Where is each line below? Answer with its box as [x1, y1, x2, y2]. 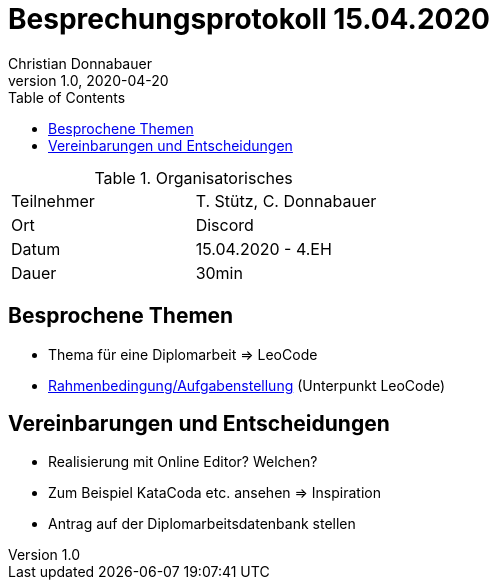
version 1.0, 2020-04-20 [8, 71, 169, 89]
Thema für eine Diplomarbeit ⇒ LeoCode [48, 345, 318, 363]
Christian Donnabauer [8, 54, 152, 72]
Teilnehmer [11, 190, 95, 211]
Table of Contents [8, 88, 126, 106]
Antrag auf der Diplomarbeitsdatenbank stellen [48, 515, 356, 533]
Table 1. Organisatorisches [94, 167, 293, 188]
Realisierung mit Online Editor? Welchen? [48, 453, 318, 471]
